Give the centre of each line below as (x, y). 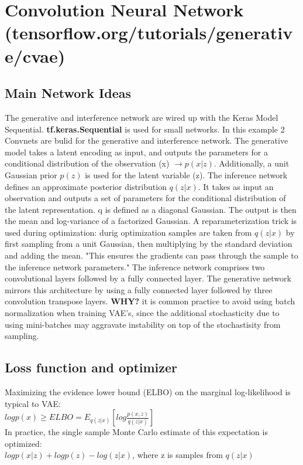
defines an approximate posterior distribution (86, 186)
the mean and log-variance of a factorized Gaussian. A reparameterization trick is (151, 221)
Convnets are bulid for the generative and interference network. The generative (147, 140)
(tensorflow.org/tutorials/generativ (149, 33)
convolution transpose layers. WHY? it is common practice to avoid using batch (150, 301)
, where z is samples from (178, 455)
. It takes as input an (236, 186)
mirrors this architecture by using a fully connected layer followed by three (139, 289)
